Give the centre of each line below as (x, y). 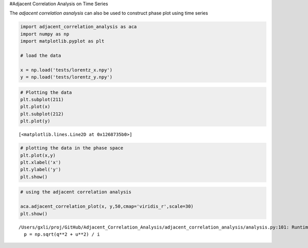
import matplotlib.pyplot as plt (62, 41)
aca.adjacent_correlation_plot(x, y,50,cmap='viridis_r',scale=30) (107, 206)
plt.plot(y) (35, 121)
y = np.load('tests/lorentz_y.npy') (66, 77)
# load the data (41, 55)
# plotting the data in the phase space (72, 148)
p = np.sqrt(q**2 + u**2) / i (62, 234)
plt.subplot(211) (42, 100)
